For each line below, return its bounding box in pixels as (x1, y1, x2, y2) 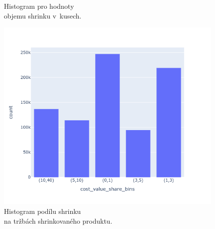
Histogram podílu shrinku (4, 206, 81, 216)
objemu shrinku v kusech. (4, 10, 82, 20)
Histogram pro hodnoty (4, 1, 74, 11)
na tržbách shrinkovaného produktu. (4, 215, 112, 226)
